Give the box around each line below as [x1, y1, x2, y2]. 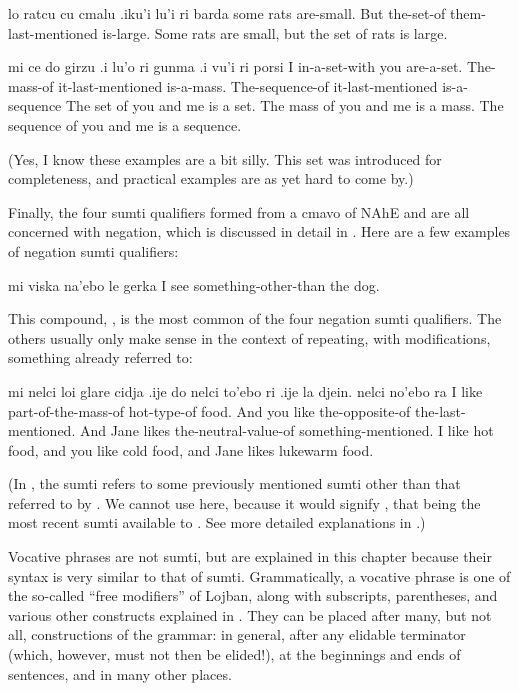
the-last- [415, 400, 466, 421]
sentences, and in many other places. [8, 663, 232, 684]
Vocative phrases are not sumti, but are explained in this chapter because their [8, 546, 492, 567]
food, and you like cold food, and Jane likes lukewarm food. [8, 439, 374, 460]
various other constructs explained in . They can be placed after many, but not [8, 604, 492, 625]
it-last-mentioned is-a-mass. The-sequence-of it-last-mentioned [58, 75, 438, 96]
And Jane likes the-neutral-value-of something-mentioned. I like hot [79, 420, 494, 441]
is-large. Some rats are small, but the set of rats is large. [102, 22, 448, 43]
